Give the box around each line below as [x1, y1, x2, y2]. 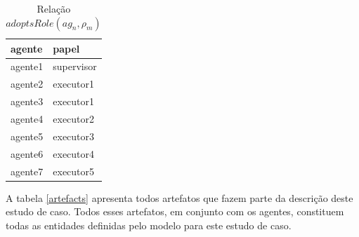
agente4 [11, 111, 44, 126]
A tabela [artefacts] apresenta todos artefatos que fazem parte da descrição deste [6, 190, 353, 205]
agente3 [11, 94, 44, 109]
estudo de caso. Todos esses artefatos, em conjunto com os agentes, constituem [6, 204, 344, 219]
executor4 [53, 146, 95, 161]
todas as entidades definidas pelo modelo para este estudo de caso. [6, 217, 292, 232]
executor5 [53, 163, 95, 178]
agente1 [11, 59, 44, 74]
